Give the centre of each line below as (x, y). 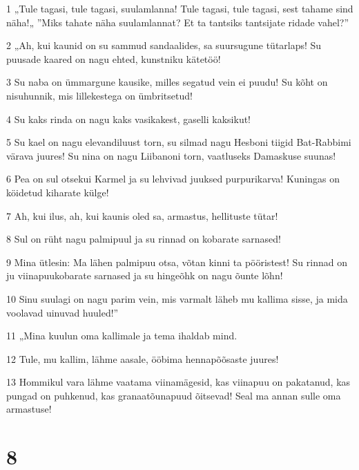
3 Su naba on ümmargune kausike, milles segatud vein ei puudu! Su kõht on (167, 82)
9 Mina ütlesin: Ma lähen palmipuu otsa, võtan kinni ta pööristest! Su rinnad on (177, 262)
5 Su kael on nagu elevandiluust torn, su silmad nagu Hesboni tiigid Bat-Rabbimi (179, 142)
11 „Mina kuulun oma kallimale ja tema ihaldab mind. (122, 336)
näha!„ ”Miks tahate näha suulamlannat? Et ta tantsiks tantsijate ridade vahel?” (178, 22)
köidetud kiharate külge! (58, 192)
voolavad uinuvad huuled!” (62, 312)
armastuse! (29, 409)
